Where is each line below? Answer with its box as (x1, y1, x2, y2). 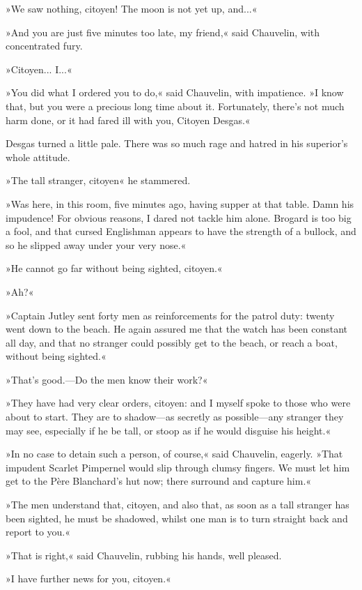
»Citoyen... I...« (6, 61, 72, 76)
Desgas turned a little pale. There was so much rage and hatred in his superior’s (6, 136, 348, 151)
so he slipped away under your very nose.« (6, 237, 187, 252)
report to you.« (6, 524, 71, 539)
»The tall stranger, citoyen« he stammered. (6, 173, 191, 188)
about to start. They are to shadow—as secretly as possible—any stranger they (6, 409, 344, 424)
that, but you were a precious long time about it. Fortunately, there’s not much (6, 98, 345, 113)
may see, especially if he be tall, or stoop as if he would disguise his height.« (6, 423, 331, 437)
